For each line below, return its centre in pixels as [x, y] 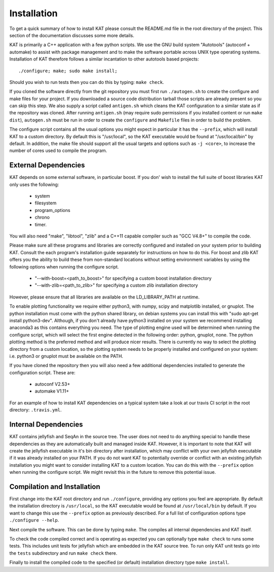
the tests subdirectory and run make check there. [63, 553]
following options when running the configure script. [64, 266]
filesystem [46, 203]
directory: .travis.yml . [36, 410]
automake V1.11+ [52, 391]
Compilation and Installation [55, 486]
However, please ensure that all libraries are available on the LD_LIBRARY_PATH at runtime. [105, 297]
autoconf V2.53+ [53, 384]
